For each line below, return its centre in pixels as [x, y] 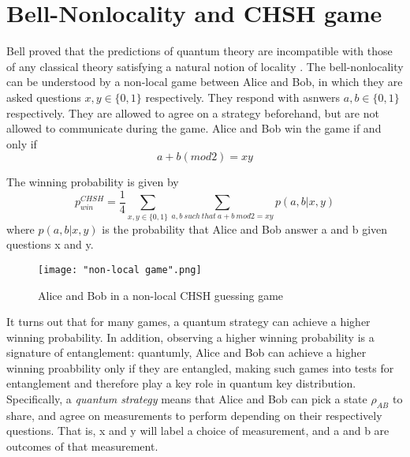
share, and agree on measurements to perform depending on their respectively [194, 415]
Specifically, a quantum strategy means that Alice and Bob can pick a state [187, 399]
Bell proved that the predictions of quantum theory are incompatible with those [199, 51]
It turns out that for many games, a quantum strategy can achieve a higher [188, 322]
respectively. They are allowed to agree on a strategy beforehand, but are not [193, 112]
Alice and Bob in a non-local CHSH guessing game [161, 295]
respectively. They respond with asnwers [243, 97]
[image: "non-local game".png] [120, 270]
